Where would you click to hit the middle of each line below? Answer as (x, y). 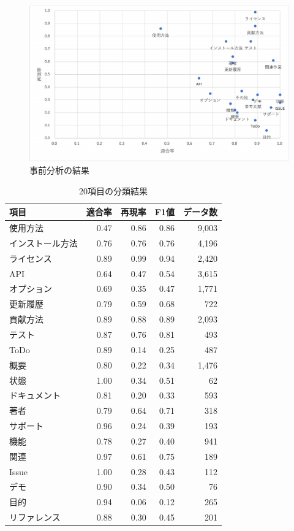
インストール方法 (43, 243)
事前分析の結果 (59, 170)
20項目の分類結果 (113, 190)
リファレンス (35, 517)
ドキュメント (35, 395)
